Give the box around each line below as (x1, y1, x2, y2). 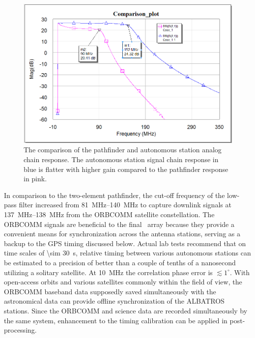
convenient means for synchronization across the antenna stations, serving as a (4, 228, 241, 239)
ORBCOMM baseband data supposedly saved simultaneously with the (4, 286, 216, 296)
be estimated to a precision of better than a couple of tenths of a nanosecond (4, 257, 236, 267)
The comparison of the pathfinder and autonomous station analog (24, 144, 222, 155)
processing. (4, 325, 37, 335)
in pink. (24, 173, 47, 184)
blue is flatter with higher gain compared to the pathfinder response (24, 164, 228, 174)
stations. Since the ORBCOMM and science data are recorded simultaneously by (4, 305, 248, 315)
